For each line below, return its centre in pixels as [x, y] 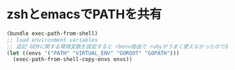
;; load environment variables [52, 40]
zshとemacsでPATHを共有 [84, 14]
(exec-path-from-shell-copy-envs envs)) [73, 59]
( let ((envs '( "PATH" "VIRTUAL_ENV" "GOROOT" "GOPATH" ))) [93, 53]
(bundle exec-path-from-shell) [52, 33]
